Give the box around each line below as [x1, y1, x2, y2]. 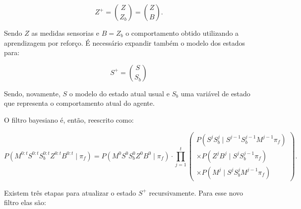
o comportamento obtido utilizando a [125, 28, 239, 38]
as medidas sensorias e [31, 28, 99, 38]
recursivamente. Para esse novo [149, 187, 243, 198]
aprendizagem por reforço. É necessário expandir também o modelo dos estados [4, 37, 245, 48]
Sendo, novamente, [4, 88, 60, 98]
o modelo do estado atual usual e [69, 88, 170, 98]
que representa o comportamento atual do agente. [4, 98, 155, 108]
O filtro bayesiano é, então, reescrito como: [4, 114, 134, 125]
